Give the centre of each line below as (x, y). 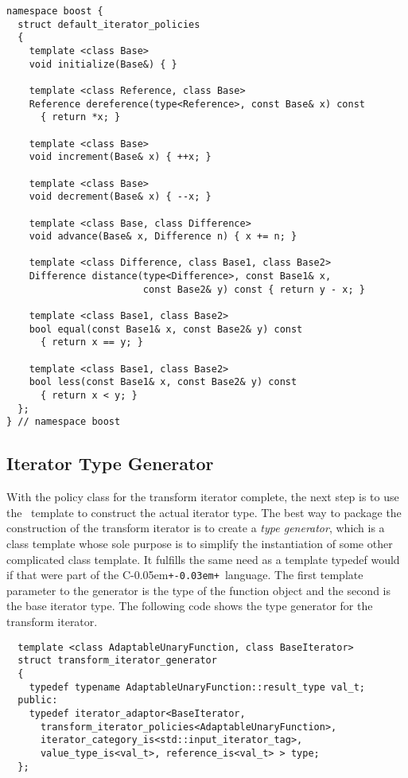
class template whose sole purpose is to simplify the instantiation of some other (200, 543)
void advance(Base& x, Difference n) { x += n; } (163, 237)
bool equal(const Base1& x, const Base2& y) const (166, 329)
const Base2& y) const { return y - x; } (254, 289)
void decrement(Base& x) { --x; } (120, 197)
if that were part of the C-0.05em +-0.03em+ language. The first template (185, 575)
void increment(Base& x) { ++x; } (120, 157)
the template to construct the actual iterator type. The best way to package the (204, 512)
